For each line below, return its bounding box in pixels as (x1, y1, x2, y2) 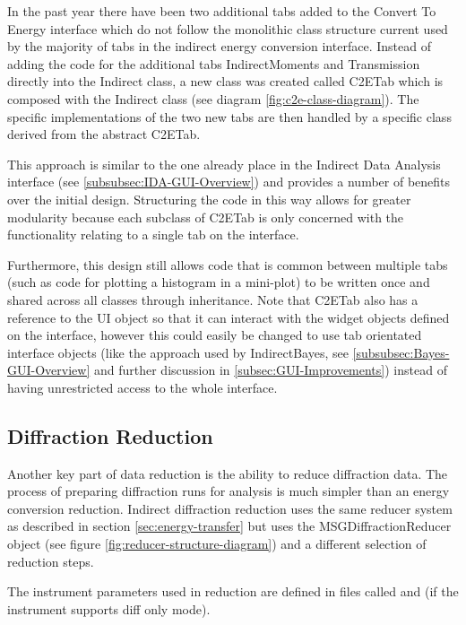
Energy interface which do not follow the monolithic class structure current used (7, 19, 448, 38)
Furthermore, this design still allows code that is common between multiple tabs (7, 255, 448, 273)
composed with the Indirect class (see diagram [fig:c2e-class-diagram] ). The (7, 89, 419, 108)
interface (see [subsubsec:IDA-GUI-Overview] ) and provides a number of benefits (7, 172, 451, 191)
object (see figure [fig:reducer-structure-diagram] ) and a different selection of (7, 534, 427, 553)
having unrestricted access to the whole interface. (7, 378, 278, 396)
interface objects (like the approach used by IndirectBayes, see (7, 343, 349, 361)
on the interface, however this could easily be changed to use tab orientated (7, 326, 422, 344)
